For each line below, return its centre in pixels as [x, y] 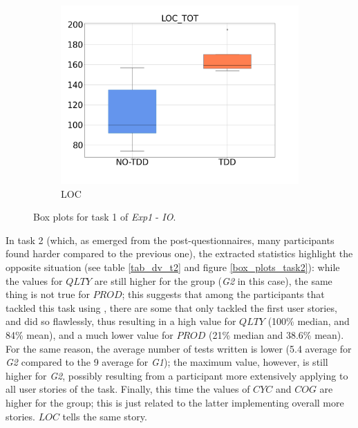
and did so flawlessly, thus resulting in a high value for [121, 321]
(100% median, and [309, 321]
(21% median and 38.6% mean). [276, 334]
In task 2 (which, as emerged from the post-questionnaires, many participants [170, 240]
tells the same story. [105, 416]
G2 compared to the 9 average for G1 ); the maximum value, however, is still [167, 362]
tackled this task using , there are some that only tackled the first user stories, [171, 307]
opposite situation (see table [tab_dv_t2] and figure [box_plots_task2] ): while [173, 267]
